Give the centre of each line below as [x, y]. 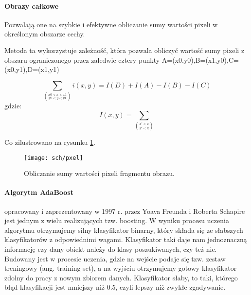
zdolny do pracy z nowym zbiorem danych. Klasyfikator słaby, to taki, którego [121, 277]
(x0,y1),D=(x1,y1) [32, 69]
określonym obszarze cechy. [45, 34]
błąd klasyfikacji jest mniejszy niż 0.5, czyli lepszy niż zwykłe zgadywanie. [115, 287]
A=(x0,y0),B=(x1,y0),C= [200, 60]
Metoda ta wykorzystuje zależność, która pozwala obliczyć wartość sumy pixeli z [125, 50]
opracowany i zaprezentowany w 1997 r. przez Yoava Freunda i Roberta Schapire [125, 211]
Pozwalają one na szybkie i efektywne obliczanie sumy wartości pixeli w [111, 24]
